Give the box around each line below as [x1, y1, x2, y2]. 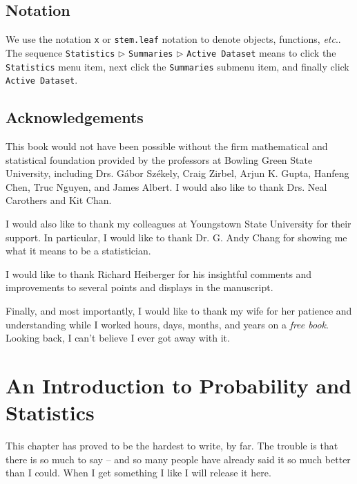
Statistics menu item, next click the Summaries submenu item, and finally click [6, 59, 349, 73]
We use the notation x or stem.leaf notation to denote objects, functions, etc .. [6, 32, 341, 46]
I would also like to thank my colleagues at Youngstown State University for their [6, 216, 351, 230]
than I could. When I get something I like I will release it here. [6, 465, 271, 480]
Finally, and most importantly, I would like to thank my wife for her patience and [6, 303, 352, 317]
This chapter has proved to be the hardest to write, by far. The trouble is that [6, 438, 338, 453]
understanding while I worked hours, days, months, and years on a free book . [6, 317, 329, 331]
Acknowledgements [6, 106, 144, 128]
